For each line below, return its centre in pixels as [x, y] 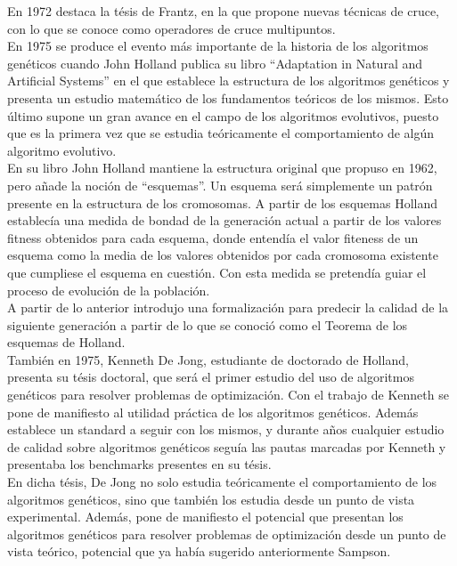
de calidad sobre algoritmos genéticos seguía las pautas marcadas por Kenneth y [227, 446]
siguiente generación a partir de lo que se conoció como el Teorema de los [208, 324]
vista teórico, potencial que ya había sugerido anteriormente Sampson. [199, 551]
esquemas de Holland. [66, 342]
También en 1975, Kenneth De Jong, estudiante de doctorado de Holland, [208, 359]
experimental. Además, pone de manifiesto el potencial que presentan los [205, 517]
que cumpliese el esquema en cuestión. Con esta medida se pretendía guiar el [217, 272]
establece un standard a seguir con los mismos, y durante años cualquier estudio [226, 429]
